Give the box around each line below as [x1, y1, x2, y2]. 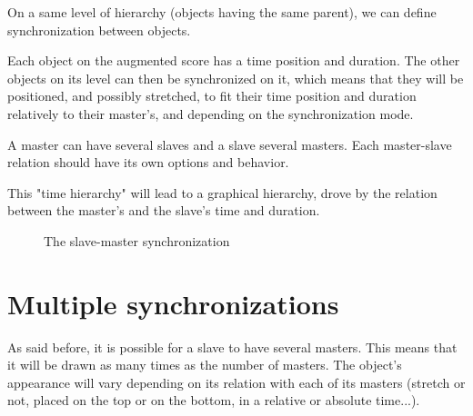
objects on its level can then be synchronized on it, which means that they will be [7, 68, 464, 87]
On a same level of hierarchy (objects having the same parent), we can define [7, 3, 437, 21]
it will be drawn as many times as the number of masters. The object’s [7, 355, 402, 374]
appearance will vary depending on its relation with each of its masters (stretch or [7, 372, 466, 391]
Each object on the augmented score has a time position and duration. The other [7, 51, 460, 70]
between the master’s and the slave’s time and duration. [7, 201, 320, 220]
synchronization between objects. [7, 20, 191, 39]
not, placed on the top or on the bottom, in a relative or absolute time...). [7, 391, 420, 410]
